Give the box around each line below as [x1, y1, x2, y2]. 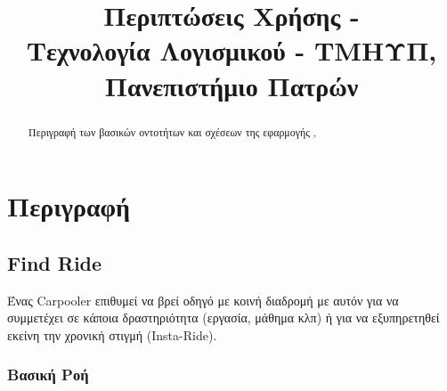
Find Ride [7, 248, 102, 276]
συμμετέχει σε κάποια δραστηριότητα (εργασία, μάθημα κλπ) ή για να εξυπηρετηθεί [7, 308, 440, 327]
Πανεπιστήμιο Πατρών [104, 67, 359, 103]
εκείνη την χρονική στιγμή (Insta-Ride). [7, 325, 217, 344]
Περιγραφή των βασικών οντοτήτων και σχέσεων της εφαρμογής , [28, 124, 317, 139]
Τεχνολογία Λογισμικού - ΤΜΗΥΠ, [26, 32, 437, 69]
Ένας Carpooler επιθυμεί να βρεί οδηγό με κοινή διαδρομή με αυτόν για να [7, 290, 399, 309]
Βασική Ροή [7, 363, 89, 386]
